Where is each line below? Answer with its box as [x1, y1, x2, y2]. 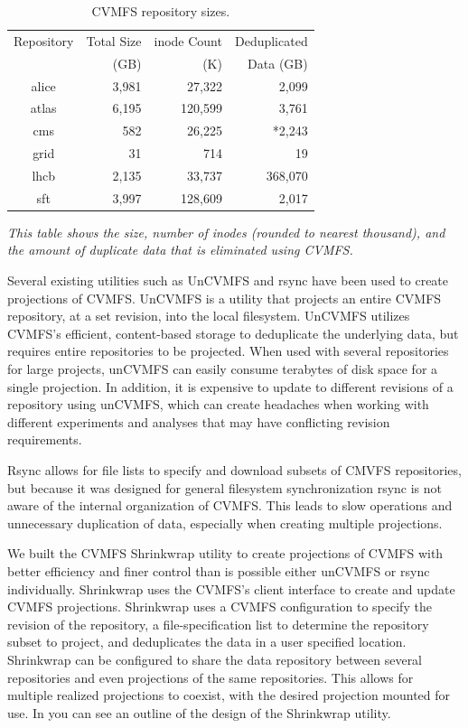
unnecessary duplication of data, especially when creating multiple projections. [7, 513, 443, 532]
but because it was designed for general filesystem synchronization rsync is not [7, 478, 443, 497]
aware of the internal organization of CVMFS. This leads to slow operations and [7, 496, 453, 515]
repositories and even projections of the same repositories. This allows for [7, 667, 414, 686]
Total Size [86, 31, 142, 50]
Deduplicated [234, 31, 308, 50]
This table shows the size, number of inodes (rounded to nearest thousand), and [7, 222, 445, 241]
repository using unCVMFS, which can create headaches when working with [7, 395, 429, 414]
